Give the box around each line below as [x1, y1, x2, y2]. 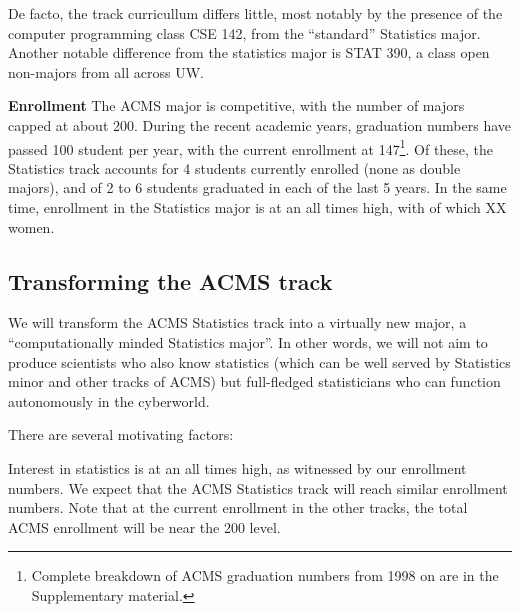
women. [8, 216, 55, 237]
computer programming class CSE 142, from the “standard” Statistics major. [8, 22, 481, 43]
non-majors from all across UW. [8, 61, 204, 82]
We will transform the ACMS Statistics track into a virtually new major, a [8, 312, 467, 333]
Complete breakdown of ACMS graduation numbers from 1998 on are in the [31, 565, 499, 586]
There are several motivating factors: [8, 424, 234, 445]
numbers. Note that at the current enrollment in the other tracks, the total [8, 497, 468, 518]
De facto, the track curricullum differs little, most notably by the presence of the [8, 3, 503, 23]
